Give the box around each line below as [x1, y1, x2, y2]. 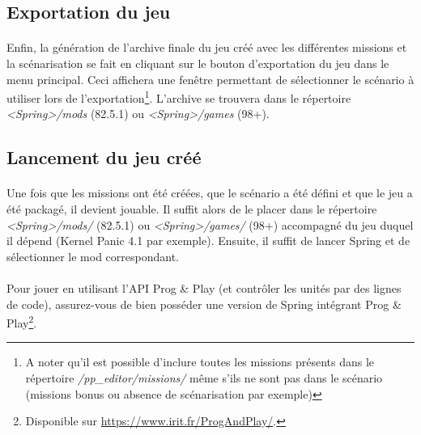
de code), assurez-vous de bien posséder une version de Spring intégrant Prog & [6, 295, 402, 312]
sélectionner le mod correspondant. [6, 247, 179, 264]
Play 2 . [6, 312, 37, 331]
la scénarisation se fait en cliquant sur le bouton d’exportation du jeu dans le [6, 54, 389, 71]
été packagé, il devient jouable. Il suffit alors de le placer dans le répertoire [6, 200, 377, 217]
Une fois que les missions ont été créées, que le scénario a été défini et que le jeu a [6, 184, 413, 201]
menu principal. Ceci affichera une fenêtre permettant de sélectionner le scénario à [6, 70, 415, 87]
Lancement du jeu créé [6, 145, 202, 170]
